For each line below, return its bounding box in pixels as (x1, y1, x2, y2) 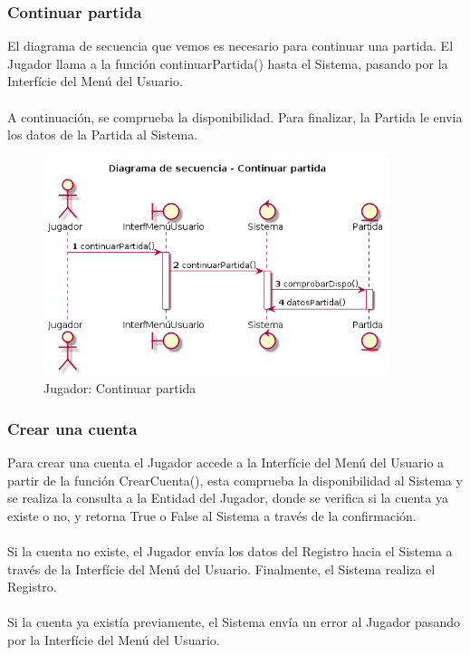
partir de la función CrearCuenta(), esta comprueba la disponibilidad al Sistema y (7, 470, 463, 489)
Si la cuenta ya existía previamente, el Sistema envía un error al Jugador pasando (7, 612, 460, 631)
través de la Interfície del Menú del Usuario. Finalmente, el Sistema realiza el (7, 559, 436, 578)
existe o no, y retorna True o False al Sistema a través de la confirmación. (7, 506, 417, 525)
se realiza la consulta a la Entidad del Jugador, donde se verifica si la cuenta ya (7, 488, 448, 507)
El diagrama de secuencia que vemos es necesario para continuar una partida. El (7, 36, 454, 55)
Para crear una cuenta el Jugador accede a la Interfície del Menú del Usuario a (7, 452, 445, 471)
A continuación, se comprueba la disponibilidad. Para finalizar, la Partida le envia (7, 107, 463, 126)
